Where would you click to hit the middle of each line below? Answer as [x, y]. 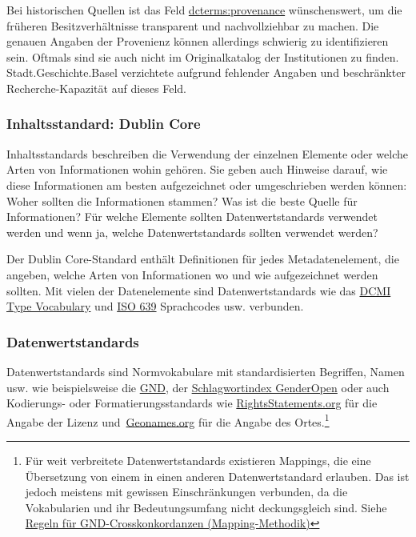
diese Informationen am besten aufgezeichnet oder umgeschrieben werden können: [207, 184]
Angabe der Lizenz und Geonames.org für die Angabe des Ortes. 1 [168, 420]
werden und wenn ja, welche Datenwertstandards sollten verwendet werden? [192, 232]
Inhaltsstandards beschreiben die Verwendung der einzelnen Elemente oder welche [207, 153]
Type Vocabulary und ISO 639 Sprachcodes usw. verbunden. [155, 306]
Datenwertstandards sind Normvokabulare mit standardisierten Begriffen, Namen [206, 371]
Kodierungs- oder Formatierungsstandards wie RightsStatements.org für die [192, 403]
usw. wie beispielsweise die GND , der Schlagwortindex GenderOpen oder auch [198, 387]
